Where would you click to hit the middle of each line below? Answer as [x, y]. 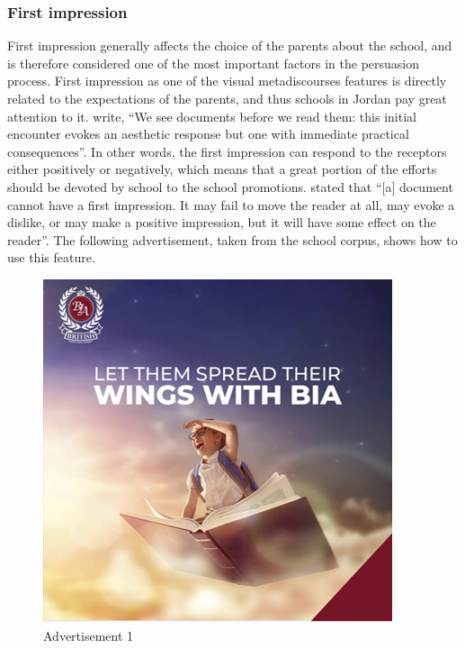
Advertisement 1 [89, 635]
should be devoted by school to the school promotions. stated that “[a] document [230, 186]
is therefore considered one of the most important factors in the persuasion [214, 63]
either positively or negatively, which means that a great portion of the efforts [222, 169]
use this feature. [51, 257]
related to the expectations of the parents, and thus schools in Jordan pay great [227, 98]
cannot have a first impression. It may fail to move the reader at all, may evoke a [231, 204]
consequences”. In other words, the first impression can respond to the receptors [227, 151]
